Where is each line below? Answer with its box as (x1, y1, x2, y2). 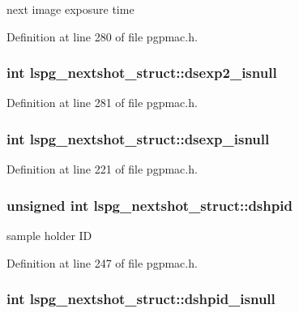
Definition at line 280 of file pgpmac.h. (6, 28, 198, 45)
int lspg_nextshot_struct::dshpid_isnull (6, 289, 276, 309)
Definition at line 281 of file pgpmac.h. (6, 94, 198, 111)
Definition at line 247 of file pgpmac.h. (6, 254, 198, 271)
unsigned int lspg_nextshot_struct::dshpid (6, 195, 293, 215)
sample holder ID (6, 227, 92, 244)
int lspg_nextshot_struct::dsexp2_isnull (6, 62, 277, 83)
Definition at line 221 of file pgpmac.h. (6, 161, 198, 178)
